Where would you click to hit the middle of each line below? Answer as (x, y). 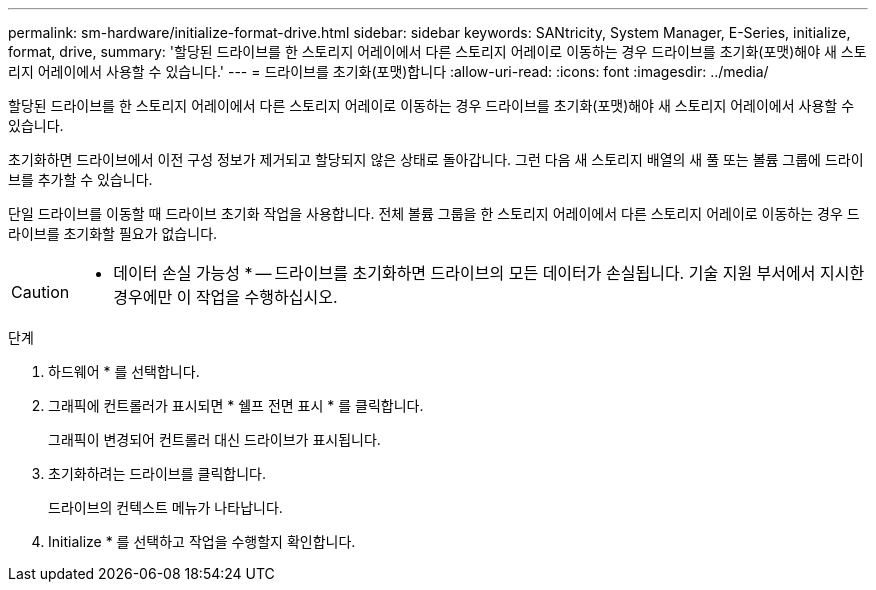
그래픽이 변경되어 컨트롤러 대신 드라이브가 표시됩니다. (214, 439)
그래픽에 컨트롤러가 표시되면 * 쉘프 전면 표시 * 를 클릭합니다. (236, 405)
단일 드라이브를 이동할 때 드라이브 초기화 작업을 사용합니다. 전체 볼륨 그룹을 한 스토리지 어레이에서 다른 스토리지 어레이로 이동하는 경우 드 (434, 213)
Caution (40, 292)
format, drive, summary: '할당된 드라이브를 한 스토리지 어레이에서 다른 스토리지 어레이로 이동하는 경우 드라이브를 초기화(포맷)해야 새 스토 (437, 51)
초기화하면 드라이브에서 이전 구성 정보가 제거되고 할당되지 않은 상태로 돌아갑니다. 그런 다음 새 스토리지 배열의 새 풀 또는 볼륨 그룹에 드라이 (436, 159)
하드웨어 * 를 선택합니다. (124, 371)
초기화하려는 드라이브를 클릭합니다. (157, 473)
